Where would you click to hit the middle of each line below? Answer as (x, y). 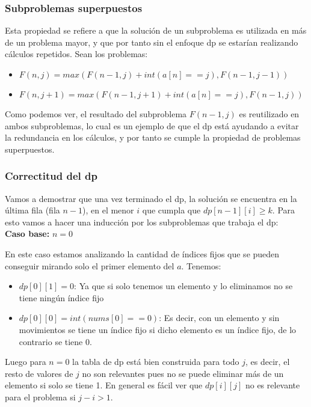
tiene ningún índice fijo (61, 297)
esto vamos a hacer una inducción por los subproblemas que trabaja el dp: (142, 222)
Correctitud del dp (51, 176)
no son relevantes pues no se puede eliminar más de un (183, 373)
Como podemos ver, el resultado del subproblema (96, 114)
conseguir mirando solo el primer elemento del (90, 265)
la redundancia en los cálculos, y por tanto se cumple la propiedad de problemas (153, 137)
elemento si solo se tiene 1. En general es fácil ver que (104, 385)
